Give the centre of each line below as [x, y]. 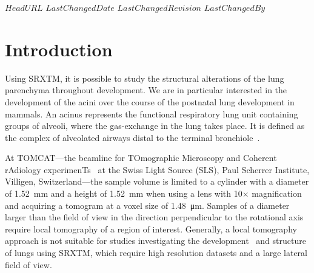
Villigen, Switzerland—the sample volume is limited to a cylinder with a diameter [157, 181]
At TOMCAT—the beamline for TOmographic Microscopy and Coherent [141, 158]
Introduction [59, 49]
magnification [277, 193]
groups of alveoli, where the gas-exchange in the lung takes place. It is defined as [155, 126]
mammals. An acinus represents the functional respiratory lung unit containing [152, 113]
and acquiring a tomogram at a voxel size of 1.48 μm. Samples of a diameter [147, 205]
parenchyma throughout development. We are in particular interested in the [146, 90]
